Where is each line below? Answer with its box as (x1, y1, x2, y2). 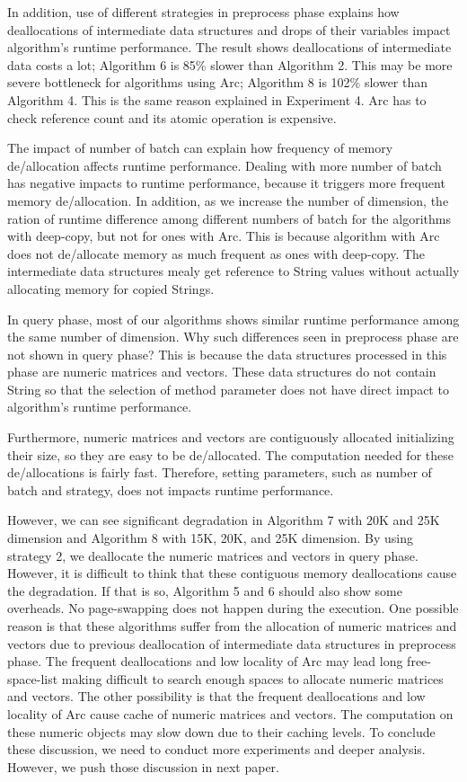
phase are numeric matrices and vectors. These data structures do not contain (7, 362, 436, 381)
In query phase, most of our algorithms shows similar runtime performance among (7, 309, 460, 328)
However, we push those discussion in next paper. (7, 757, 280, 776)
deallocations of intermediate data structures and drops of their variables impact (7, 20, 451, 39)
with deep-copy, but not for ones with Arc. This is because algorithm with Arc (7, 227, 440, 245)
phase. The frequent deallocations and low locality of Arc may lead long (7, 652, 403, 671)
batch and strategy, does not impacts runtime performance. (7, 480, 334, 499)
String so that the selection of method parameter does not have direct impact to (7, 379, 449, 398)
